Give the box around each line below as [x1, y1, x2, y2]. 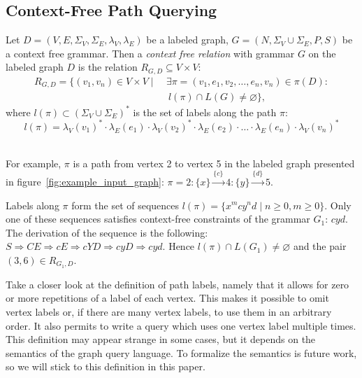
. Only [324, 197, 352, 212]
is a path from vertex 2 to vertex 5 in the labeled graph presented [73, 155, 355, 170]
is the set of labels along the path [133, 104, 277, 119]
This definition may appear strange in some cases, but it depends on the [6, 332, 316, 346]
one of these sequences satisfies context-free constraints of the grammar [6, 211, 310, 226]
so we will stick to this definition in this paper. [6, 359, 205, 374]
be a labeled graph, [146, 32, 229, 47]
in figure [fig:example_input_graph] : [6, 174, 164, 188]
